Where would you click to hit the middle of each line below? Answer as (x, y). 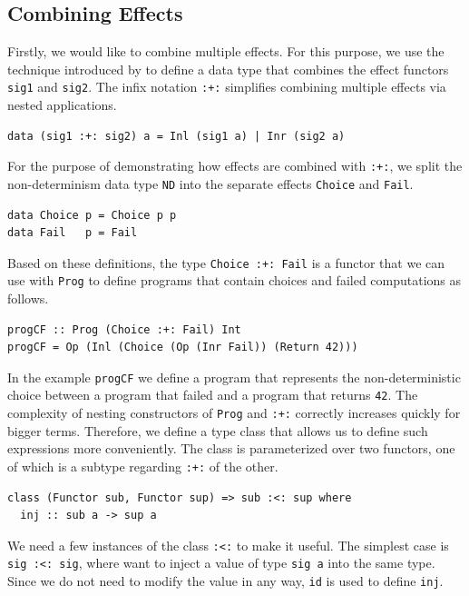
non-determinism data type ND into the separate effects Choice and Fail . (210, 183)
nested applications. (62, 105)
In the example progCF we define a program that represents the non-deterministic (234, 377)
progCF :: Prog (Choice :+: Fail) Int (124, 329)
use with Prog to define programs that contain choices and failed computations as (234, 280)
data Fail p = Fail (73, 233)
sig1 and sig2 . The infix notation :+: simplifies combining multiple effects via (227, 87)
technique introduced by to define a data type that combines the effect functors (228, 69)
